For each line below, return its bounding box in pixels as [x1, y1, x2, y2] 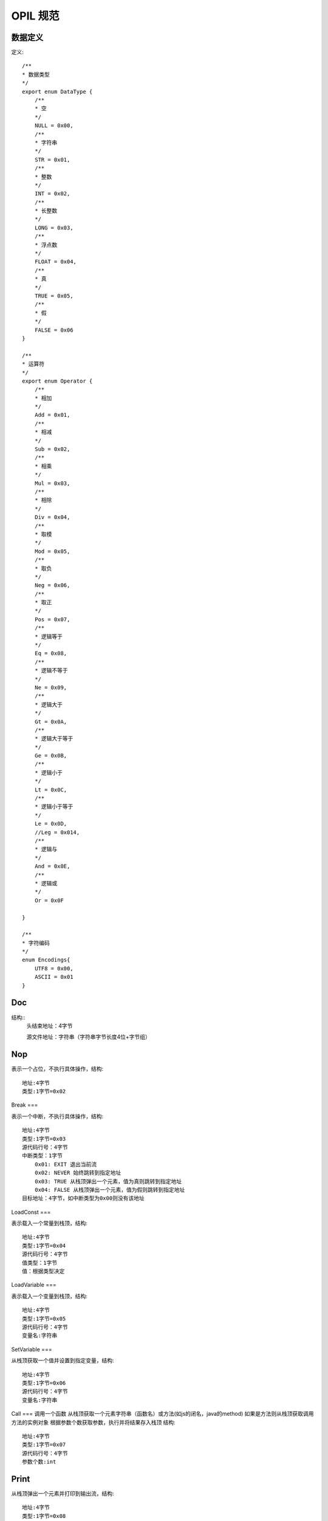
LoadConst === [11, 1208, 51, 1216]
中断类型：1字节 [22, 1152, 63, 1159]
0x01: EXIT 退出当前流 [34, 1161, 97, 1168]
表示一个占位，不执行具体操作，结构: [11, 1065, 104, 1073]
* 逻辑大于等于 [34, 735, 73, 742]
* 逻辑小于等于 [34, 803, 73, 810]
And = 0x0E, [34, 863, 70, 870]
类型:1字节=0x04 [22, 1242, 66, 1249]
